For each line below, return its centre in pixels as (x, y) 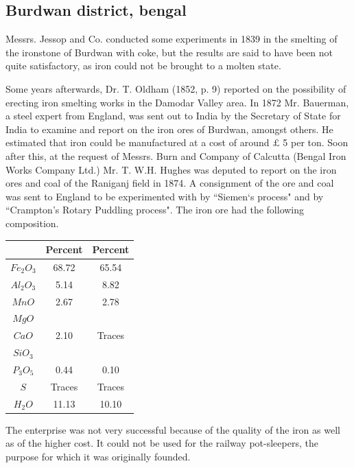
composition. (32, 223)
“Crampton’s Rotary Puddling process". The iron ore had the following (155, 210)
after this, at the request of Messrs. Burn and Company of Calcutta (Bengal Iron (176, 155)
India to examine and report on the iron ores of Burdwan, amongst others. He (169, 129)
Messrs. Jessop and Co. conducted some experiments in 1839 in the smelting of (172, 39)
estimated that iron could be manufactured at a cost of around (138, 142)
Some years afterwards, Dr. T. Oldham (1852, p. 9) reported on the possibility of (176, 88)
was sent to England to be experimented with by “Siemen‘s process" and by (165, 196)
